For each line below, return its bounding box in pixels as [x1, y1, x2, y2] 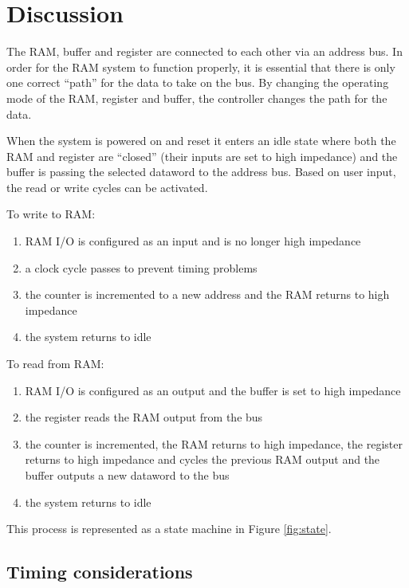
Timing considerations [6, 559, 193, 584]
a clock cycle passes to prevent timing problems [25, 259, 258, 276]
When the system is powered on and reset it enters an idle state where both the [6, 132, 396, 149]
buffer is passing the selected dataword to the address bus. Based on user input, [6, 163, 396, 180]
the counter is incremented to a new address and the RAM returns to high [25, 286, 390, 303]
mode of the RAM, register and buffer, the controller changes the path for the [6, 89, 387, 106]
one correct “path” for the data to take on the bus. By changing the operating [6, 74, 389, 91]
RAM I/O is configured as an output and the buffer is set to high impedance [25, 382, 401, 398]
